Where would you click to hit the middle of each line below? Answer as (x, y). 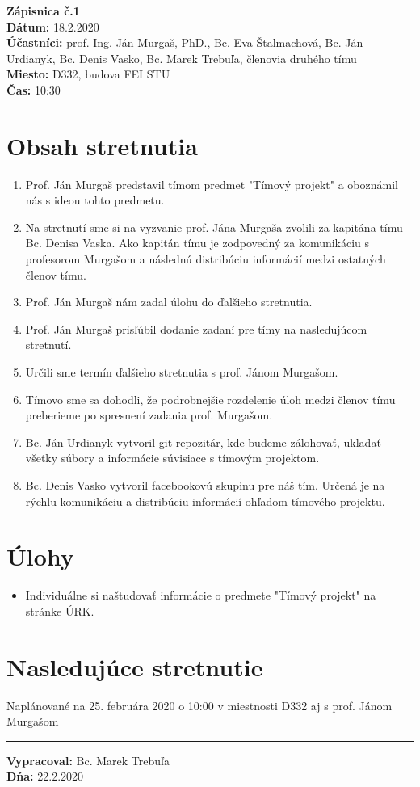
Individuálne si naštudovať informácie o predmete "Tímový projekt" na (201, 595)
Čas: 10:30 (34, 89)
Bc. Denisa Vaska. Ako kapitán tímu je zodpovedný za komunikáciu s (197, 243)
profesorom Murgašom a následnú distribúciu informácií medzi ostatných (206, 259)
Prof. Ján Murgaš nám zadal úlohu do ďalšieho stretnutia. (169, 302)
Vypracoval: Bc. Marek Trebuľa (88, 760)
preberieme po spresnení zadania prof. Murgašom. (149, 415)
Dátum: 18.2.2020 (53, 26)
